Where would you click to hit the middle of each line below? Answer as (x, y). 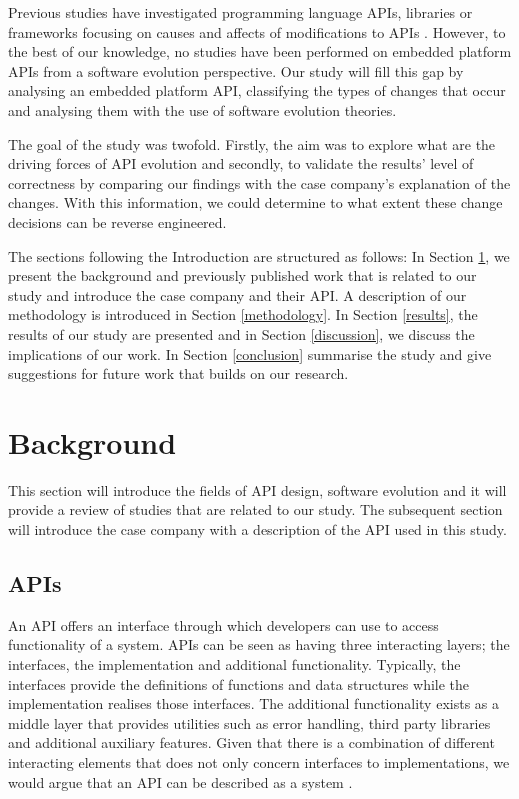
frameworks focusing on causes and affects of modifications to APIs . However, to (257, 31)
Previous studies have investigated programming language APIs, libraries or (240, 12)
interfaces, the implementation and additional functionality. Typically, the (234, 663)
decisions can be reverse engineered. (117, 221)
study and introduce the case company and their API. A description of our (237, 294)
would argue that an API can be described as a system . (180, 781)
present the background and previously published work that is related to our (242, 275)
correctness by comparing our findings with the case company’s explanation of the (259, 182)
